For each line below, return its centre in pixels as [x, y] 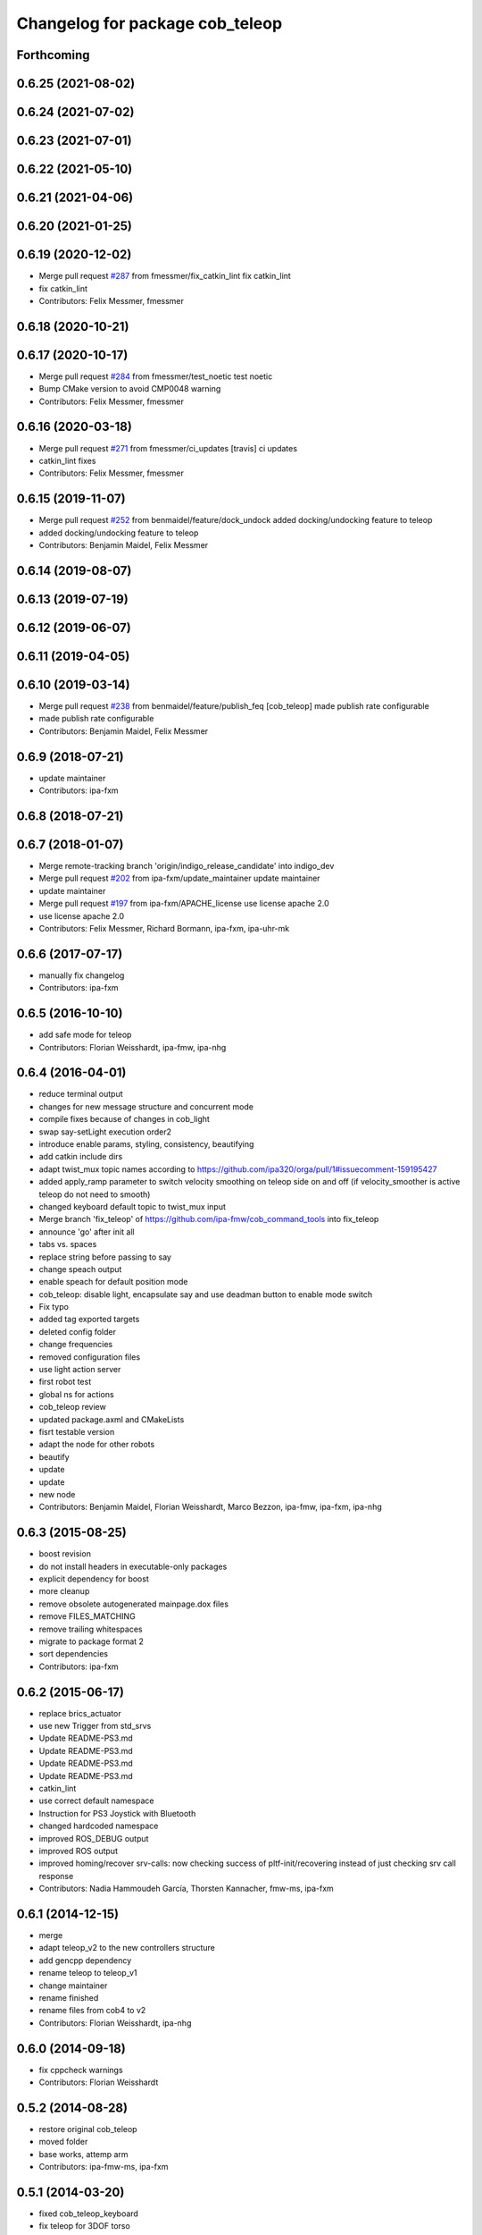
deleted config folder [77, 1331]
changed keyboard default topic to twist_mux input [133, 1206]
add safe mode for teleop [85, 1035]
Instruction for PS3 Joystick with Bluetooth [117, 1813]
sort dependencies [74, 1654]
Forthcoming [53, 55]
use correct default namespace [96, 1801]
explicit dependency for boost [94, 1579]
